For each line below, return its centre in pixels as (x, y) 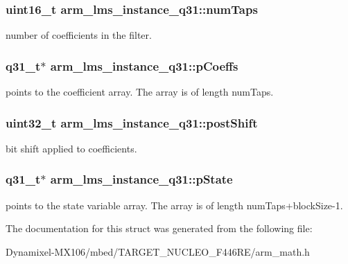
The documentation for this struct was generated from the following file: (159, 228)
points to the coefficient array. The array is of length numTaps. (140, 92)
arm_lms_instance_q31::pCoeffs (144, 65)
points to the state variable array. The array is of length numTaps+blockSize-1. (174, 205)
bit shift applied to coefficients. (71, 148)
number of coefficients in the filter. (79, 35)
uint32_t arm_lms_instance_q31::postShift (132, 122)
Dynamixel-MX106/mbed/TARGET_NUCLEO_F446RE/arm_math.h (158, 251)
